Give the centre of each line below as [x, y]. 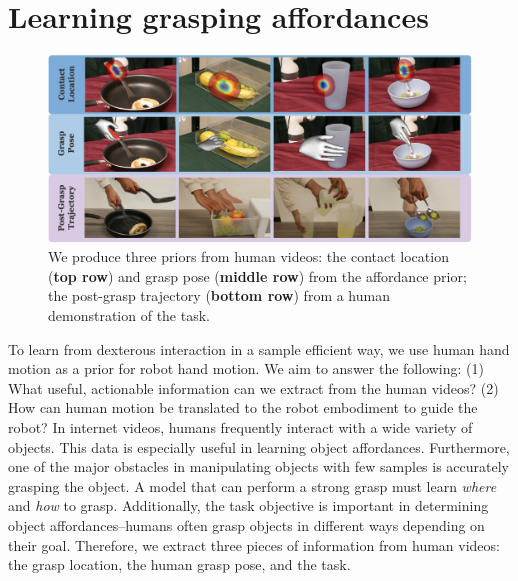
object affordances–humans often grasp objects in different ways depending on [246, 525]
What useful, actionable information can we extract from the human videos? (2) [253, 387]
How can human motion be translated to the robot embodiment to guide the [243, 407]
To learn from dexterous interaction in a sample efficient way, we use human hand [259, 348]
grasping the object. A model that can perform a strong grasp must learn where [252, 485]
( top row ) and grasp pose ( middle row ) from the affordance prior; [257, 275]
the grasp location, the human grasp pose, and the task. [179, 564]
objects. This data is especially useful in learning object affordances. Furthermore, [259, 446]
